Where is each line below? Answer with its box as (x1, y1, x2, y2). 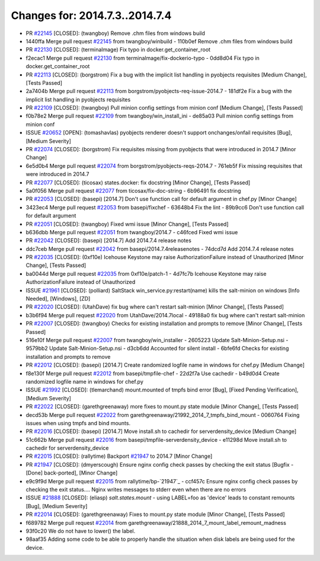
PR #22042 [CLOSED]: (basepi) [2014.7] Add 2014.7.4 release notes (25, 237, 192, 244)
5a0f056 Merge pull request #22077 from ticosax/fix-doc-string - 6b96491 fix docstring (25, 187, 241, 194)
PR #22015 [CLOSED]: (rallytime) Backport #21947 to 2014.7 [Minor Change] (25, 452, 213, 460)
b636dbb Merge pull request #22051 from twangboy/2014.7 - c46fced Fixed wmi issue (25, 228, 238, 235)
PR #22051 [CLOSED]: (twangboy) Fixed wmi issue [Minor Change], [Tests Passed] (25, 220, 229, 228)
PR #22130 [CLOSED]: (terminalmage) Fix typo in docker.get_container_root (25, 46, 210, 53)
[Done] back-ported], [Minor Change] (25, 469, 118, 477)
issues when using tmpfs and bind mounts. (25, 419, 130, 426)
